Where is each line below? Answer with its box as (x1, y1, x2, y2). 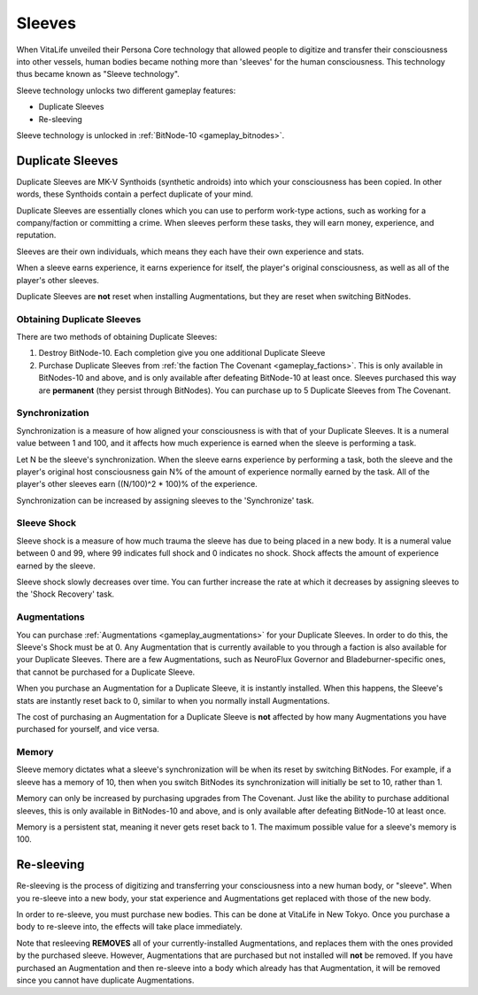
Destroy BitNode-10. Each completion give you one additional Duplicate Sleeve (38, 348, 326, 359)
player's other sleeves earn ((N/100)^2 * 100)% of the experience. (16, 479, 258, 490)
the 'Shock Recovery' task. (16, 589, 115, 599)
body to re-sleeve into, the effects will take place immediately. (16, 922, 243, 932)
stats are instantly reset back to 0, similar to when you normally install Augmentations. (16, 695, 331, 706)
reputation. (16, 230, 57, 241)
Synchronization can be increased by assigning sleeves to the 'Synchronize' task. (16, 495, 314, 505)
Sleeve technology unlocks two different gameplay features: (16, 85, 236, 96)
